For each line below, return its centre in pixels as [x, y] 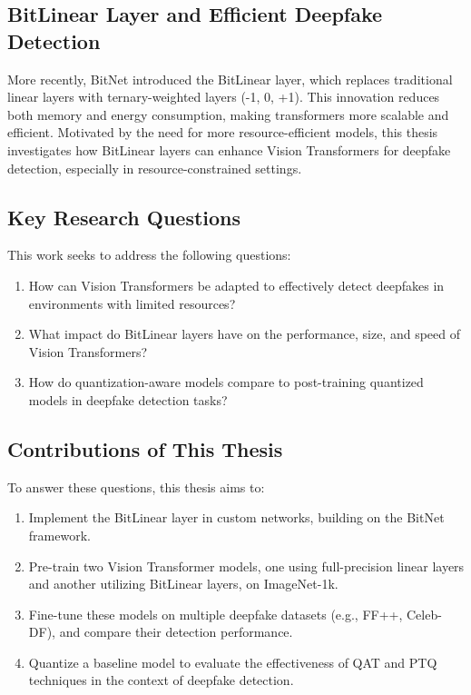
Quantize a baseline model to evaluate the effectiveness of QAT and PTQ [233, 662]
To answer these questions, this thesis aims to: [136, 486]
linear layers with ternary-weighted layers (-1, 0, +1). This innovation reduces [224, 97]
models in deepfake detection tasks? [128, 399]
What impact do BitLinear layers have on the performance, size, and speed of [244, 334]
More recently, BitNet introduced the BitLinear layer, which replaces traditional [230, 79]
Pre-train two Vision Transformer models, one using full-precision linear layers [246, 566]
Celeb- [424, 614]
